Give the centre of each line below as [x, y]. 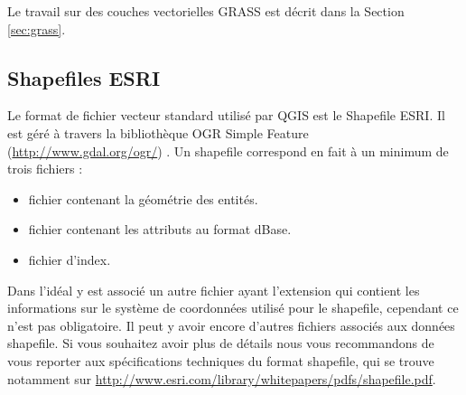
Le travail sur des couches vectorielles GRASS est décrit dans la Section [206, 11]
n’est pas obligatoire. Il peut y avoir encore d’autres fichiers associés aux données [231, 325]
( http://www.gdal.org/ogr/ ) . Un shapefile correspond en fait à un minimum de [228, 150]
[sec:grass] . [37, 28]
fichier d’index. [70, 259]
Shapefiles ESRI [84, 77]
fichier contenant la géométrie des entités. [143, 198]
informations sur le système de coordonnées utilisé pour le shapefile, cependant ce [233, 308]
